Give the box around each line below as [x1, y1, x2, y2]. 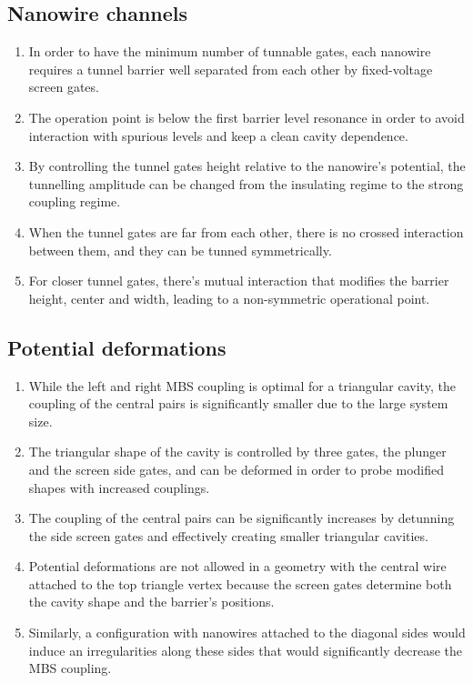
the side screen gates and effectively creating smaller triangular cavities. [28, 526, 428, 545]
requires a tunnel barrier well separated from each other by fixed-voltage [28, 59, 433, 78]
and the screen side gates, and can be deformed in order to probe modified [28, 459, 444, 478]
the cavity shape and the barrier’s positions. [28, 592, 275, 611]
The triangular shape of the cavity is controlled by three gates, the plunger [28, 442, 447, 461]
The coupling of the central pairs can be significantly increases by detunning [28, 508, 455, 527]
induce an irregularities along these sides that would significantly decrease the [28, 640, 463, 659]
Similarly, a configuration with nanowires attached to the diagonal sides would [28, 623, 466, 642]
